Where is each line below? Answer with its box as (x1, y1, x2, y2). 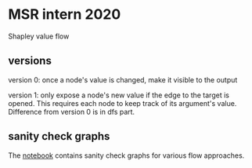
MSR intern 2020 (8, 5, 121, 24)
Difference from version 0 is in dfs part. (8, 107, 135, 116)
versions (8, 54, 52, 68)
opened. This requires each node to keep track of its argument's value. (8, 98, 237, 108)
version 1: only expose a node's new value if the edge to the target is (8, 90, 229, 100)
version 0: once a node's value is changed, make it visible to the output (8, 75, 238, 84)
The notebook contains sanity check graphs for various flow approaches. (8, 151, 245, 160)
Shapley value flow (8, 31, 70, 41)
